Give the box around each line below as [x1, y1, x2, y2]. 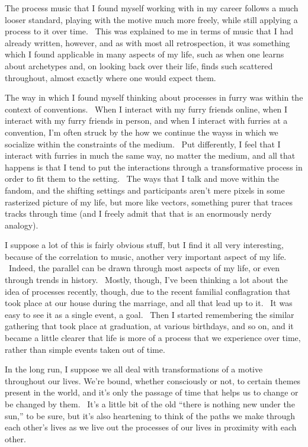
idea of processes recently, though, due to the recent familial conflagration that [5, 285, 291, 297]
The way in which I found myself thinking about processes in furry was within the [5, 91, 303, 104]
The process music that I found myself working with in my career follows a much [5, 2, 299, 14]
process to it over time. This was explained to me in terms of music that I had [5, 25, 294, 37]
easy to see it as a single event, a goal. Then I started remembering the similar [5, 308, 294, 320]
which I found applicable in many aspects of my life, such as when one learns [5, 48, 284, 60]
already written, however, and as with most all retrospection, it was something [5, 36, 290, 49]
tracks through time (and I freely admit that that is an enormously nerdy [5, 207, 272, 220]
